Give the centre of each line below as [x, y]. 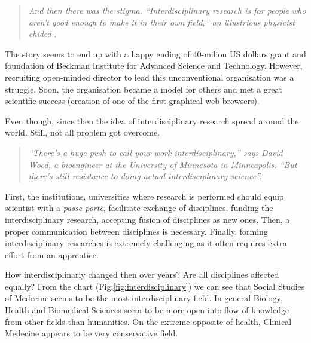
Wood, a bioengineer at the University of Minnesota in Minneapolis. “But [163, 164]
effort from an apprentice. [52, 254]
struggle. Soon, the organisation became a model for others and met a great [144, 89]
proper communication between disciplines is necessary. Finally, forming [136, 231]
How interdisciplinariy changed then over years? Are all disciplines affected [142, 275]
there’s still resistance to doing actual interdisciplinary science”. [145, 176]
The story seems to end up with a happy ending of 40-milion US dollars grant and [155, 53]
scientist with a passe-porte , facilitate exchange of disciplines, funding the [139, 208]
